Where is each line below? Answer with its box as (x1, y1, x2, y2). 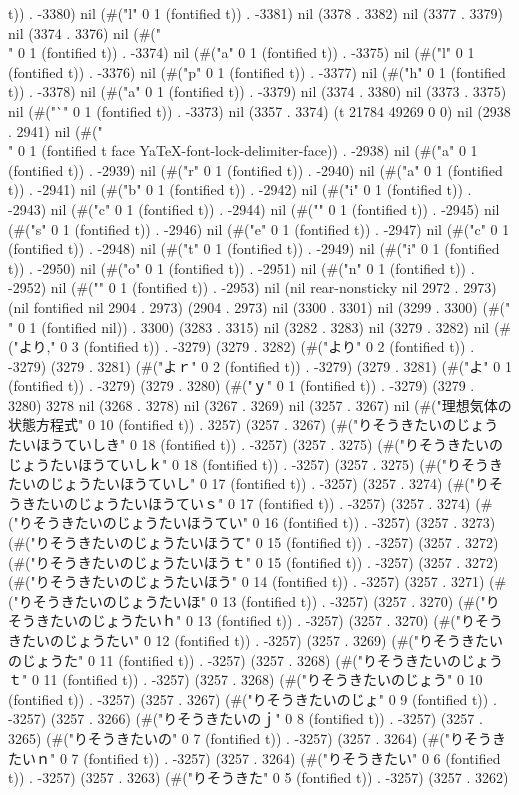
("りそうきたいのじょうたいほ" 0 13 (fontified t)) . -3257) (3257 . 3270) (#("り (8, 590, 500, 611)
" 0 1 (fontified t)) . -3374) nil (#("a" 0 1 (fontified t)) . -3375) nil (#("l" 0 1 (8, 42, 475, 63)
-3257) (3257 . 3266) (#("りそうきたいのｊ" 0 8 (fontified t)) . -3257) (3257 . (8, 708, 483, 729)
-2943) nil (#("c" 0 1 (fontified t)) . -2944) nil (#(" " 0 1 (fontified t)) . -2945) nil (8, 198, 500, 219)
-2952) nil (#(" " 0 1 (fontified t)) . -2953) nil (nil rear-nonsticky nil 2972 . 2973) (8, 277, 497, 298)
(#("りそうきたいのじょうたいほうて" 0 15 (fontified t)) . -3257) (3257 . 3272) (8, 532, 499, 553)
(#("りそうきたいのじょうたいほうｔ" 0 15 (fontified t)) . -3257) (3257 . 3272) (8, 551, 499, 572)
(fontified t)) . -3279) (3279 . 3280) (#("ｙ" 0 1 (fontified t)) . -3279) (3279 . (8, 375, 475, 396)
